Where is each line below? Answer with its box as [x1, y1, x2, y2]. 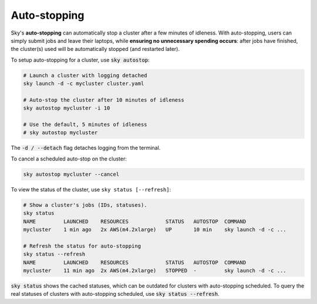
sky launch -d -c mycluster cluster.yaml [23, 80, 144, 87]
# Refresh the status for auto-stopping [23, 242, 141, 249]
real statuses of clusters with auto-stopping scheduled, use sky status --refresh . [11, 291, 220, 298]
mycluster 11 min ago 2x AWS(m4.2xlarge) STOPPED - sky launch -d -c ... [23, 267, 287, 274]
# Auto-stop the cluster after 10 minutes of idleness [23, 97, 184, 103]
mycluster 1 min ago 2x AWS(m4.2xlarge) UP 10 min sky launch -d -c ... [23, 226, 287, 233]
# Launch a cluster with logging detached [23, 72, 147, 78]
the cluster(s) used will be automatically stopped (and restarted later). [11, 46, 180, 53]
